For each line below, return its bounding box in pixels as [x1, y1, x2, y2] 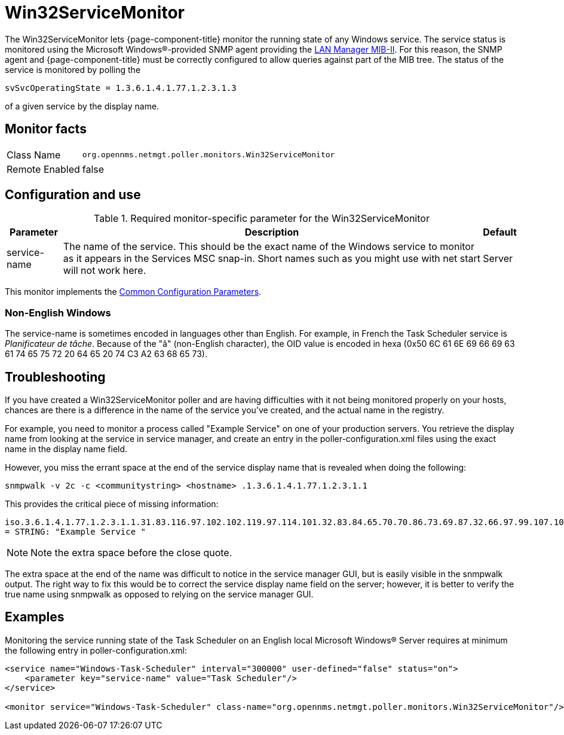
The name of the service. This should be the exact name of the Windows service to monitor [63, 240, 474, 253]
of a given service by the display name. [5, 100, 160, 111]
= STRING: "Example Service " [5, 527, 146, 537]
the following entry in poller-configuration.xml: [5, 645, 187, 655]
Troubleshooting [5, 369, 106, 385]
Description [244, 226, 299, 239]
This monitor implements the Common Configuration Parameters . [5, 286, 262, 297]
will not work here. [63, 264, 146, 277]
